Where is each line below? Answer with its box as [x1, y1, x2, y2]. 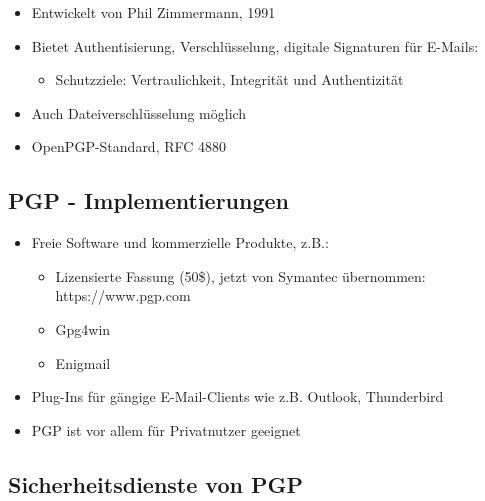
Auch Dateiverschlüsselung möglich [31, 102, 247, 123]
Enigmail [55, 352, 111, 373]
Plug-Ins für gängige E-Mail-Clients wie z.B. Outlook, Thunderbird [31, 386, 444, 407]
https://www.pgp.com [55, 285, 191, 306]
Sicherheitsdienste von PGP [8, 468, 303, 499]
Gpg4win [55, 318, 111, 339]
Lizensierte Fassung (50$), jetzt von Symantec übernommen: [55, 265, 426, 286]
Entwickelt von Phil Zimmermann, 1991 [31, 2, 276, 22]
